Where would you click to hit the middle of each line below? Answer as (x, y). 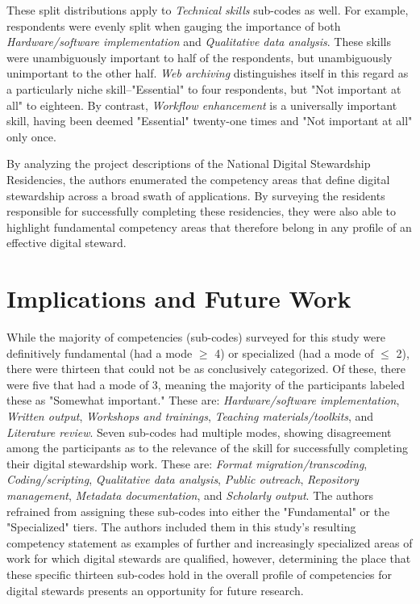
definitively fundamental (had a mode (100, 352)
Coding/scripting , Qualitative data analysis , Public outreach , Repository (183, 479)
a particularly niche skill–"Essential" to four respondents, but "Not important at (204, 88)
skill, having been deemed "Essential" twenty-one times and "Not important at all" (210, 121)
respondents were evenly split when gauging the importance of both (174, 25)
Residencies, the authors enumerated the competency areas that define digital (198, 179)
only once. (31, 136)
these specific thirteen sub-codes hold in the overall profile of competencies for (200, 574)
